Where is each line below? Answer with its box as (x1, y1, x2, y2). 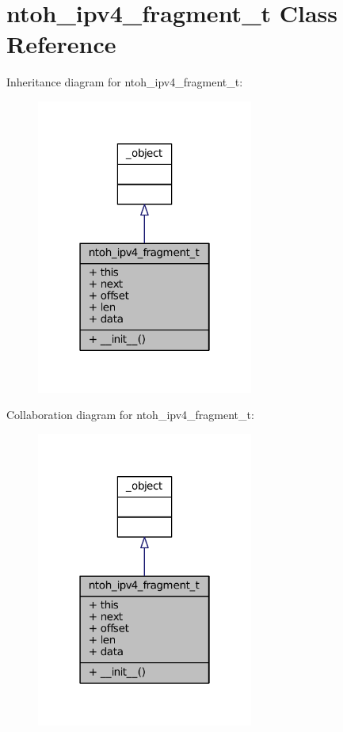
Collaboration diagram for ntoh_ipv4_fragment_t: (6, 406, 254, 423)
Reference (6, 28, 116, 60)
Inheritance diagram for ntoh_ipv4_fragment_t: (6, 74, 243, 90)
